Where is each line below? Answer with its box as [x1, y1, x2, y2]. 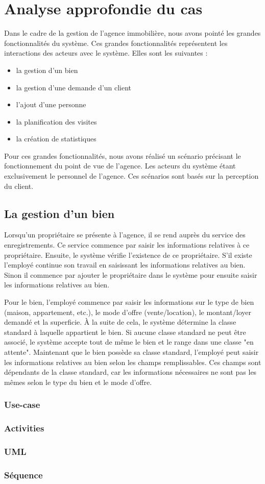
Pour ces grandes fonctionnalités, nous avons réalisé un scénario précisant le [4, 150, 241, 161]
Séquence [4, 468, 43, 481]
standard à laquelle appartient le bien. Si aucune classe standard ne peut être [4, 326, 246, 337]
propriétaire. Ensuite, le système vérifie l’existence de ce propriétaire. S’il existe [4, 249, 252, 260]
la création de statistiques [16, 133, 97, 144]
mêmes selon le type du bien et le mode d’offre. [4, 376, 152, 387]
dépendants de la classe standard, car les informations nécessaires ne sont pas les [4, 367, 257, 377]
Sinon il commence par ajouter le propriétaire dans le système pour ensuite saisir [4, 269, 257, 280]
